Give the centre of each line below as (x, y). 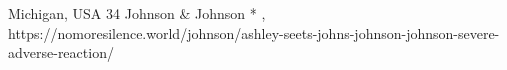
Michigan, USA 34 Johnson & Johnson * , (137, 13)
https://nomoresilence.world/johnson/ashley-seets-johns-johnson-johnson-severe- (254, 32)
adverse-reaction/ (61, 52)
